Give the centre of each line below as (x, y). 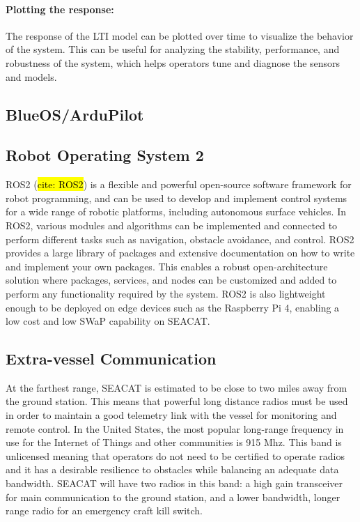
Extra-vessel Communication (111, 359)
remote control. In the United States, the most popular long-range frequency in (175, 428)
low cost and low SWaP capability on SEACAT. (108, 321)
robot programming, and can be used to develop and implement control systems (177, 198)
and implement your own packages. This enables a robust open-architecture (167, 266)
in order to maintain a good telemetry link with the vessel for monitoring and (171, 415)
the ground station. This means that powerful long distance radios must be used (177, 401)
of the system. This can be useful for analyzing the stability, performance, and (173, 49)
